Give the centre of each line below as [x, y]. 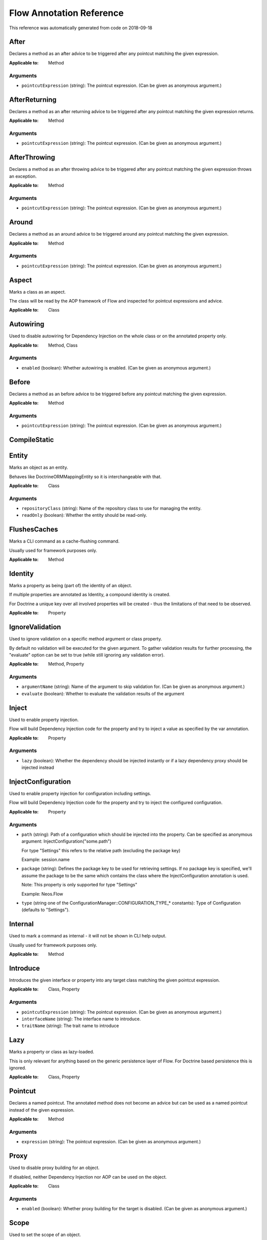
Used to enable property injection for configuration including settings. [80, 793]
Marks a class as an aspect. [38, 292]
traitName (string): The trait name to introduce [70, 1026]
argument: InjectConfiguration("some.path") [67, 841]
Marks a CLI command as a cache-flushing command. [64, 541]
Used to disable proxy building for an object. [54, 1168]
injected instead [38, 768]
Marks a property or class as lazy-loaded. [52, 1052]
